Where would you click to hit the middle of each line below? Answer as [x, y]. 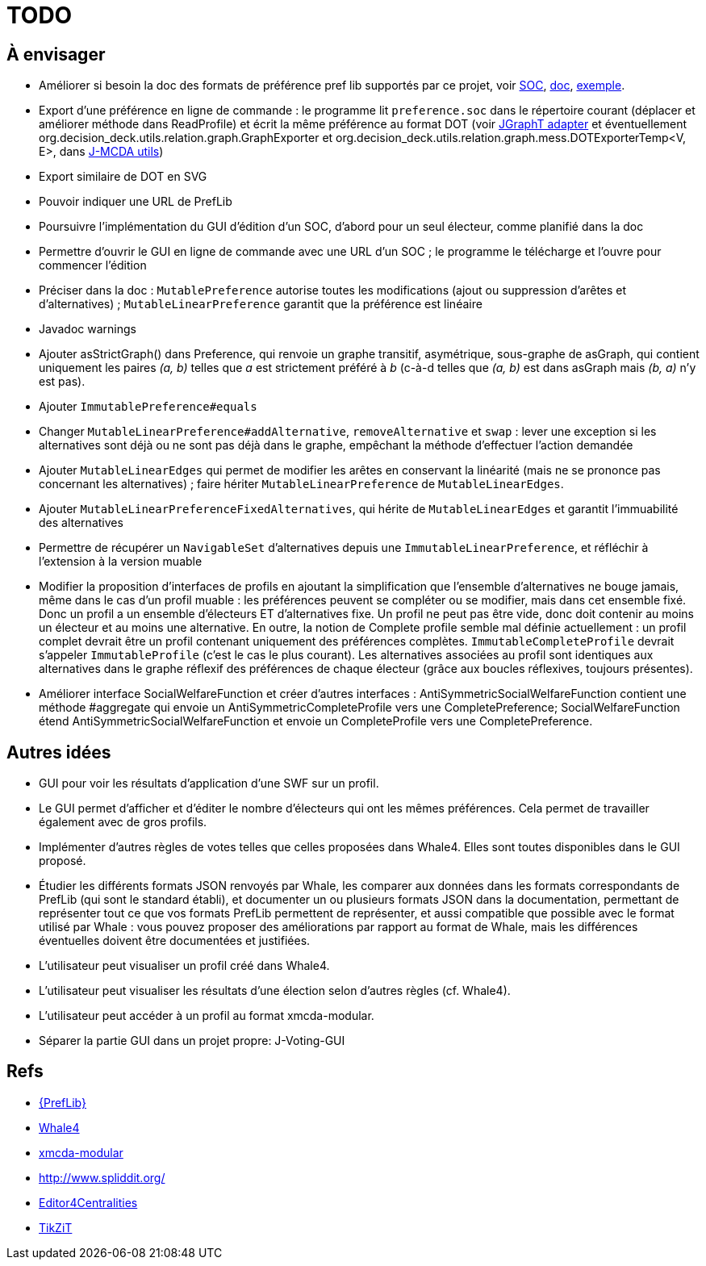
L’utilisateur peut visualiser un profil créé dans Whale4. [184, 966]
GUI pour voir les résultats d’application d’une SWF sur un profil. [209, 783]
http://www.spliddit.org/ [102, 1177]
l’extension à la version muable [121, 562]
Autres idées [59, 752]
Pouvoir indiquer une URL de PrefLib [136, 202]
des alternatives [81, 523]
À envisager [56, 54]
